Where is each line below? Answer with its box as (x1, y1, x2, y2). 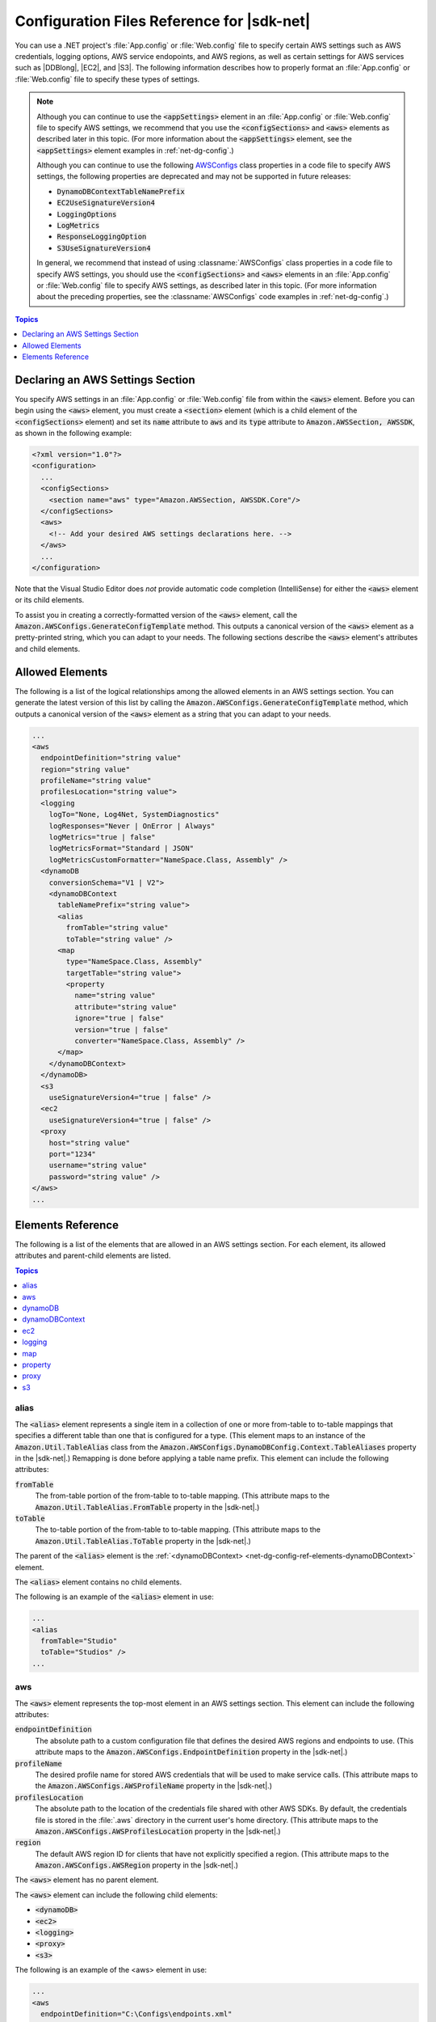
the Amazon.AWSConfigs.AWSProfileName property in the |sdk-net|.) (35, 1781, 272, 1791)
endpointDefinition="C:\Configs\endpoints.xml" (40, 2009, 233, 2018)
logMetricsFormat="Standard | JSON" (48, 844, 194, 853)
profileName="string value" (40, 776, 152, 785)
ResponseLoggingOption (57, 232, 147, 242)
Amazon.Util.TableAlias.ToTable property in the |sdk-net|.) (35, 1536, 252, 1546)
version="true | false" (73, 1025, 169, 1034)
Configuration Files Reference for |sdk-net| (15, 12, 311, 30)
